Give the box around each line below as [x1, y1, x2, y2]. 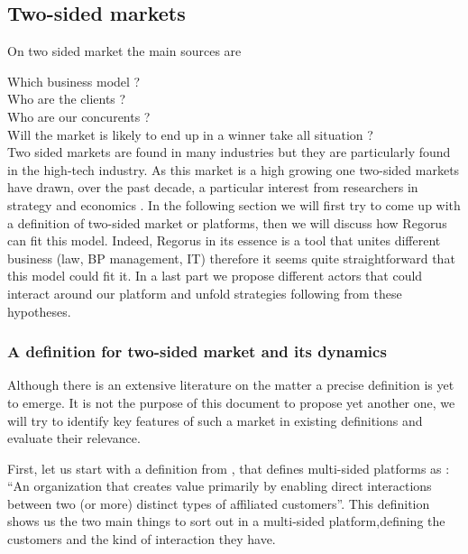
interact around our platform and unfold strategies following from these [7, 283, 402, 302]
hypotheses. [7, 301, 71, 320]
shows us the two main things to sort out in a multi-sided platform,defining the [7, 512, 445, 531]
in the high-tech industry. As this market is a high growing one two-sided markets [7, 160, 460, 179]
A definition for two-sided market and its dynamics [7, 340, 387, 363]
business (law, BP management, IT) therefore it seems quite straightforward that [7, 248, 455, 267]
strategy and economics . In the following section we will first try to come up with [7, 195, 461, 214]
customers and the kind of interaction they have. [7, 530, 276, 549]
